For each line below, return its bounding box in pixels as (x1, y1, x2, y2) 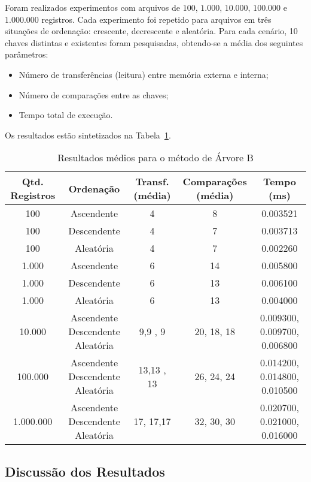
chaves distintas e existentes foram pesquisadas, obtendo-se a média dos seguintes (5, 36, 303, 49)
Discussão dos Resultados (5, 462, 165, 480)
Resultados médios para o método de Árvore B (57, 150, 254, 165)
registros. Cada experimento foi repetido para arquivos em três (41, 13, 272, 25)
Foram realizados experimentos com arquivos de (5, 1, 181, 13)
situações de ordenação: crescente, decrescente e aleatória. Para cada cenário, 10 (5, 25, 298, 37)
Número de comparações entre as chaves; (19, 88, 169, 101)
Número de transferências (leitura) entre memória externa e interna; (19, 68, 269, 80)
